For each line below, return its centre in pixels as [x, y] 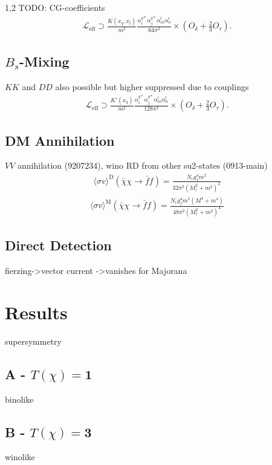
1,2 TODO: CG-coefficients [55, 7]
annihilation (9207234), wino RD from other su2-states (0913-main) [143, 165]
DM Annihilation [60, 140]
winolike [20, 457]
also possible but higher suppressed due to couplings [152, 86]
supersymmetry [33, 341]
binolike [19, 399]
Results [36, 312]
